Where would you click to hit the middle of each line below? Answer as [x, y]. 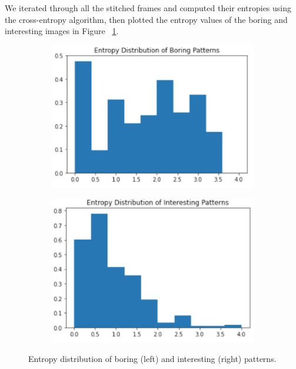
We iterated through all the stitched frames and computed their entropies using [148, 8]
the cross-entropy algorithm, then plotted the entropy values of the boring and [146, 19]
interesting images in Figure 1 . [62, 31]
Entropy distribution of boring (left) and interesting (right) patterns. [152, 358]
